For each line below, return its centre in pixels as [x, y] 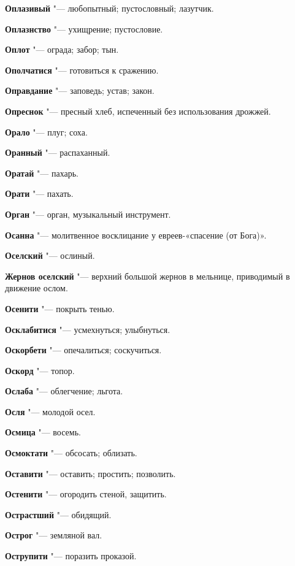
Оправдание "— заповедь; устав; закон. [80, 90]
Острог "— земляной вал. [54, 535]
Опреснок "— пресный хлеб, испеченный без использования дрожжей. [138, 111]
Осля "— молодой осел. [50, 411]
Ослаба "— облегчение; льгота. [64, 391]
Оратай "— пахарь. [42, 173]
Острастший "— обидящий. [58, 514]
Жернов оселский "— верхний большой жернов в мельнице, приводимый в [147, 276]
